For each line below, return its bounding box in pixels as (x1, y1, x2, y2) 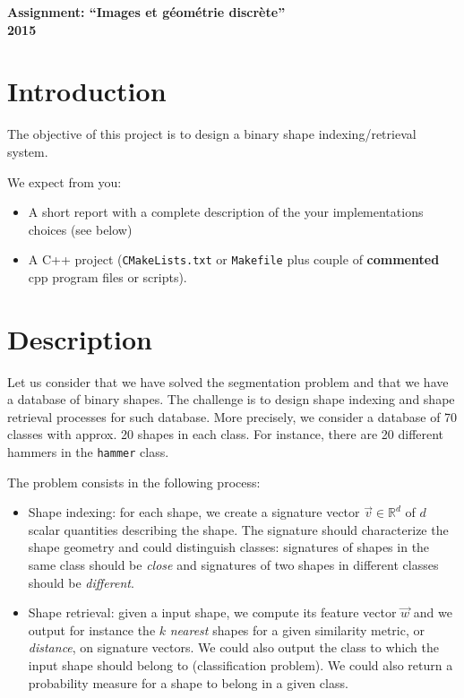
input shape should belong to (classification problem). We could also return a (28, 656, 453, 675)
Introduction (7, 73, 167, 109)
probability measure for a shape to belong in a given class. (28, 673, 348, 692)
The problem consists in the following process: (7, 472, 261, 491)
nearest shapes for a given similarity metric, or (169, 620, 425, 639)
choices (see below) (28, 220, 133, 238)
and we (413, 603, 452, 622)
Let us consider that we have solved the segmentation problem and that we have (7, 372, 449, 391)
